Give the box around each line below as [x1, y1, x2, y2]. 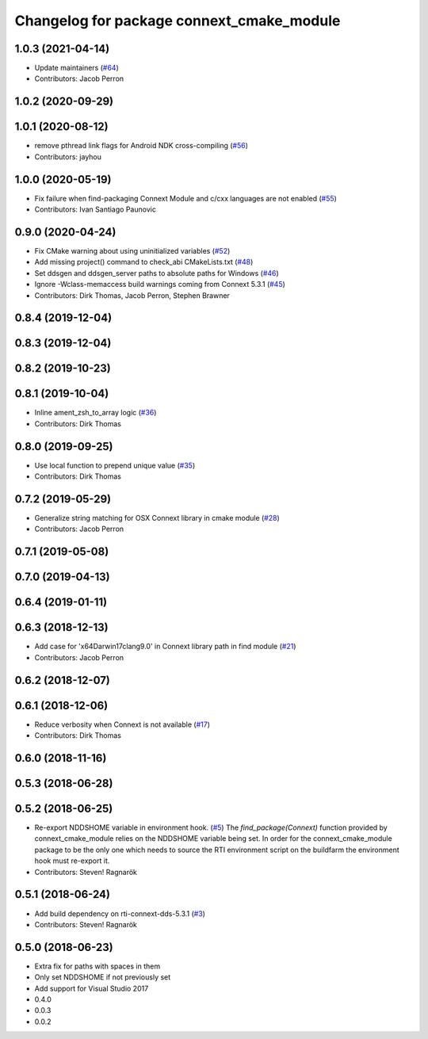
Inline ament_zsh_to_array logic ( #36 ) [34, 408, 157, 418]
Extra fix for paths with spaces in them [34, 961, 161, 971]
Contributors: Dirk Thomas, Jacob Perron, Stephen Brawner [34, 290, 230, 300]
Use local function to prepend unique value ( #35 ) [34, 460, 196, 470]
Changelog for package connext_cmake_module [14, 12, 341, 29]
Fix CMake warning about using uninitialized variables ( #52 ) [34, 246, 231, 255]
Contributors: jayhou [34, 151, 102, 162]
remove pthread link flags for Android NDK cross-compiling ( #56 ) [34, 141, 249, 151]
